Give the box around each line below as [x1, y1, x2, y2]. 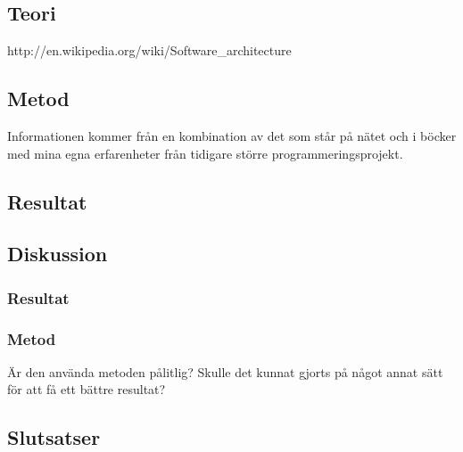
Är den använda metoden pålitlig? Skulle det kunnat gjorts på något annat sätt [7, 362, 443, 381]
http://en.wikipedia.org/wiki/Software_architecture [7, 41, 292, 60]
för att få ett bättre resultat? [7, 380, 166, 399]
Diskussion [7, 240, 108, 267]
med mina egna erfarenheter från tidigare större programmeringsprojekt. [7, 144, 403, 162]
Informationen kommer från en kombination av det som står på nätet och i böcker [7, 127, 457, 144]
